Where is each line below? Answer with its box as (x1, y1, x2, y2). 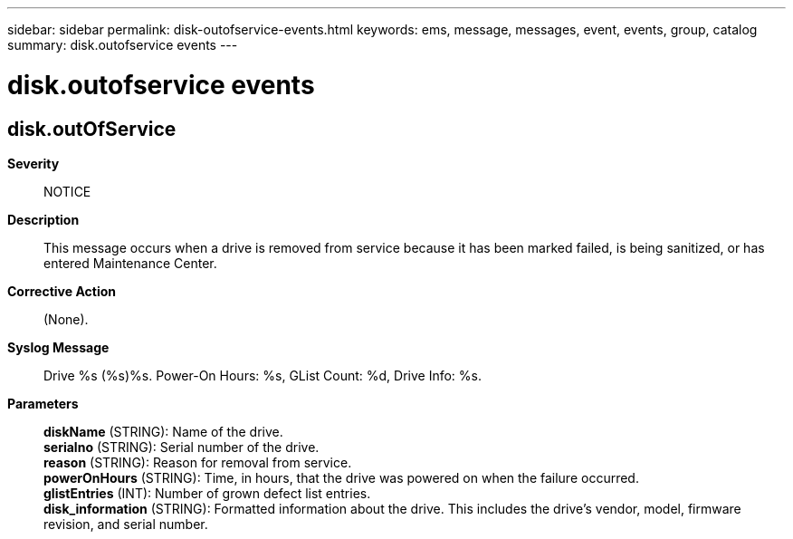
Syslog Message (7, 339, 110, 355)
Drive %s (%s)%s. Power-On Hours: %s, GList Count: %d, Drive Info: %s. (43, 367, 482, 383)
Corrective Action (7, 283, 116, 299)
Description (7, 211, 80, 227)
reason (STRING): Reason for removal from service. (43, 454, 352, 470)
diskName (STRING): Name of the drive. (43, 423, 283, 439)
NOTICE (43, 183, 91, 199)
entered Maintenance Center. (43, 255, 217, 271)
